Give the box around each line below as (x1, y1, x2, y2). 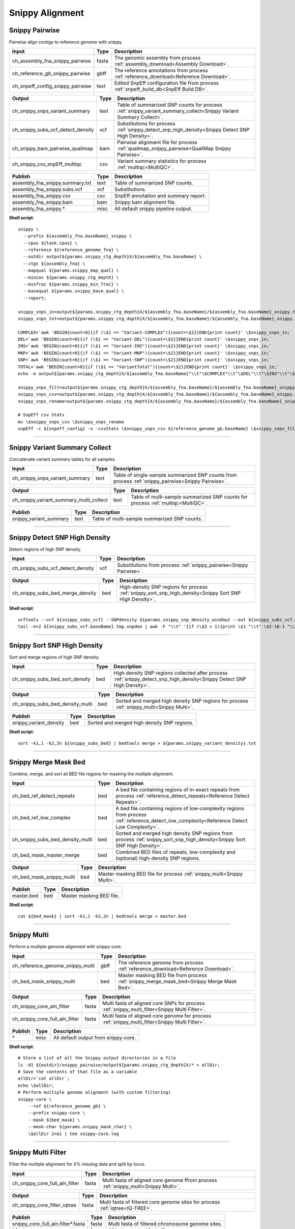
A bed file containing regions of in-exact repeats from (116, 787, 240, 793)
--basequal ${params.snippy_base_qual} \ (23, 288, 124, 294)
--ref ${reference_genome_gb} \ (28, 1103, 106, 1109)
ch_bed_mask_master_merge (12, 852, 80, 859)
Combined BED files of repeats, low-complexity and (116, 849, 236, 855)
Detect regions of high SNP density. (9, 546, 82, 552)
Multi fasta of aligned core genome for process (102, 1012, 211, 1019)
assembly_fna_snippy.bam (12, 199, 73, 206)
